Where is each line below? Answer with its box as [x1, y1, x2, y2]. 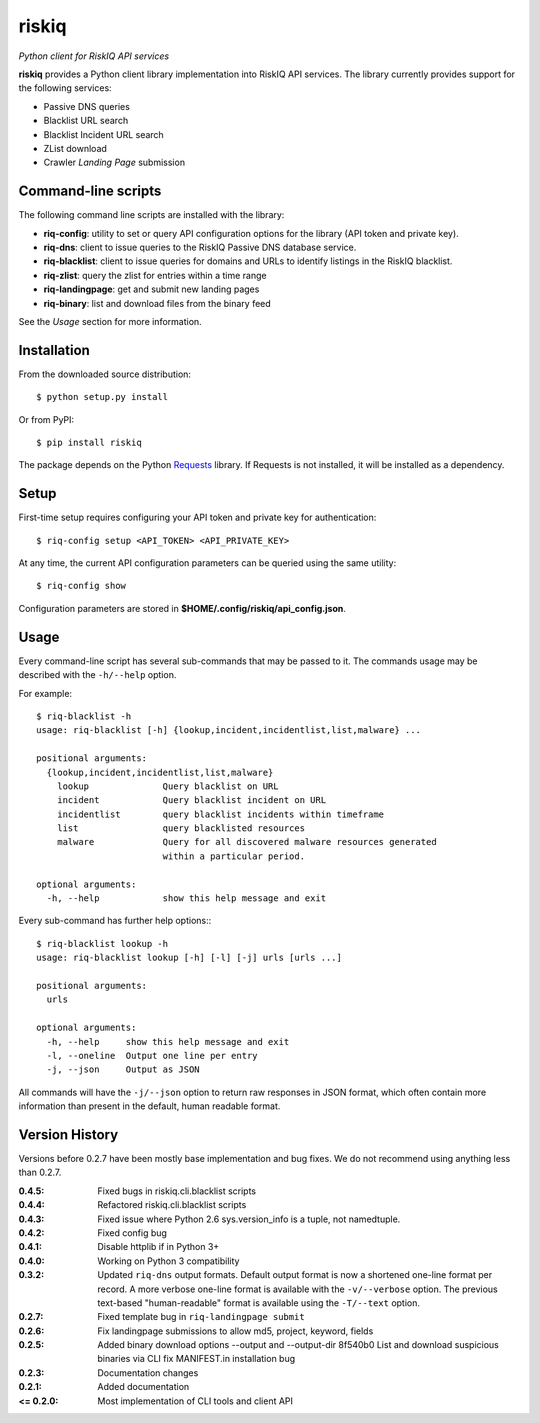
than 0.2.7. [18, 1166, 62, 1179]
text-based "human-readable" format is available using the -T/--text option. [97, 1296, 420, 1309]
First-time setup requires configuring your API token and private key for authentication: [18, 511, 377, 524]
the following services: [18, 82, 112, 94]
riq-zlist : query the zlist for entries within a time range [43, 269, 267, 281]
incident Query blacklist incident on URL [56, 795, 327, 806]
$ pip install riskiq [36, 437, 142, 448]
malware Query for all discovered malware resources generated [56, 836, 437, 848]
